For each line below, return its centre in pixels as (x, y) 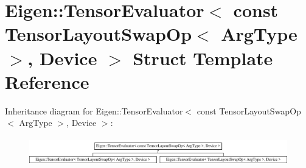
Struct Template (203, 58)
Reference (47, 81)
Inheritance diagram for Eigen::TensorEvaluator (94, 110)
